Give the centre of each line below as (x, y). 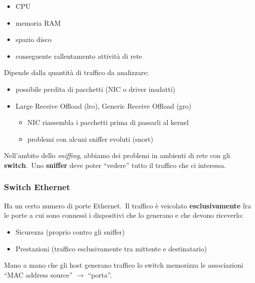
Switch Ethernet (37, 187)
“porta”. (100, 274)
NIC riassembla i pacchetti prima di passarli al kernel (108, 122)
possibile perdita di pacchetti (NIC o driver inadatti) (95, 89)
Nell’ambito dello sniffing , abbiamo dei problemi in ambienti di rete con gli (117, 155)
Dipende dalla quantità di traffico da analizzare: (76, 72)
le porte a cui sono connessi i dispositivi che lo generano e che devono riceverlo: (124, 215)
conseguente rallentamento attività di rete (79, 56)
